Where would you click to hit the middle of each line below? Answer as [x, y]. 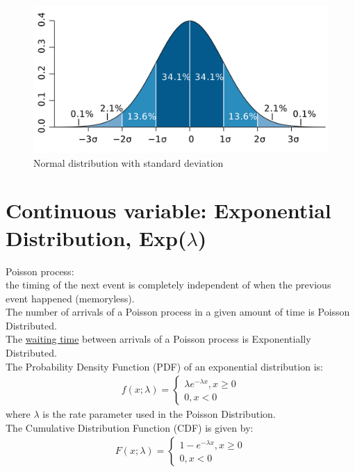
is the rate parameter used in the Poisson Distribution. [159, 414]
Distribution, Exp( [96, 237]
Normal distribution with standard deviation [129, 162]
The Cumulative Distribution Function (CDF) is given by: [130, 427]
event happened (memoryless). [70, 298]
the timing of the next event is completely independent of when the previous [168, 285]
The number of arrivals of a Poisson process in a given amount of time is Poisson [178, 312]
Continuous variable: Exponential [168, 210]
